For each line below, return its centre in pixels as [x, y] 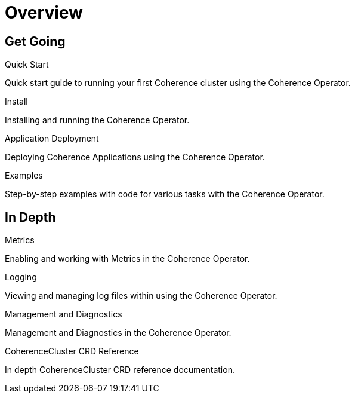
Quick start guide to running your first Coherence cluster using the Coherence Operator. [178, 83]
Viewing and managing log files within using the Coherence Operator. [141, 296]
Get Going [35, 41]
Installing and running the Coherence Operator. [97, 120]
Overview [44, 13]
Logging [21, 277]
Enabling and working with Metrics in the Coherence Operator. [127, 259]
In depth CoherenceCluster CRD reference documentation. [120, 370]
